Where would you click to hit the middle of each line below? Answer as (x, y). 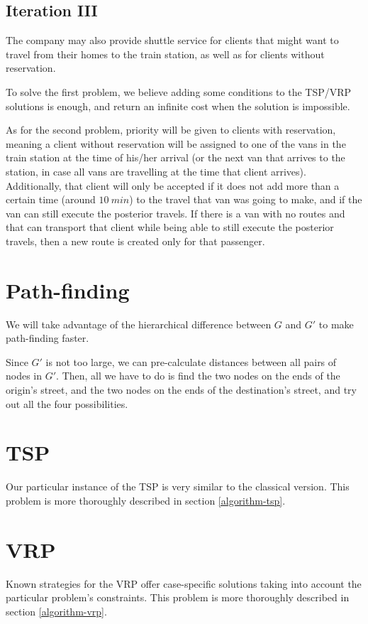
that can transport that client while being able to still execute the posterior (170, 227)
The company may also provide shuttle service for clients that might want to (172, 40)
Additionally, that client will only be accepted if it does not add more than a (173, 185)
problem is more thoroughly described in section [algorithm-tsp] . (146, 500)
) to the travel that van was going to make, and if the (246, 199)
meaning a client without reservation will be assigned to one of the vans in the (176, 143)
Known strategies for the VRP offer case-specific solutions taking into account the (184, 583)
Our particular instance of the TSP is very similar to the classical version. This (178, 486)
